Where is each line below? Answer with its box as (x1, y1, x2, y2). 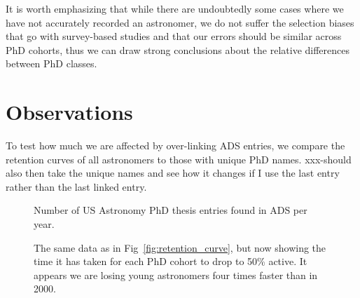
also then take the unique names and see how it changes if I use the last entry (6, 165, 340, 180)
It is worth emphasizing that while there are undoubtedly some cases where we (6, 1, 344, 15)
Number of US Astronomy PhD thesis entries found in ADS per (34, 203, 307, 217)
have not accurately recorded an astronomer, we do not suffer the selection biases (6, 15, 354, 29)
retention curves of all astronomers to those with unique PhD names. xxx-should (6, 151, 352, 166)
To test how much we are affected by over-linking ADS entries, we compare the (6, 138, 345, 153)
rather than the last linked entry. (6, 179, 147, 194)
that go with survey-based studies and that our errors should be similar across (6, 29, 342, 43)
